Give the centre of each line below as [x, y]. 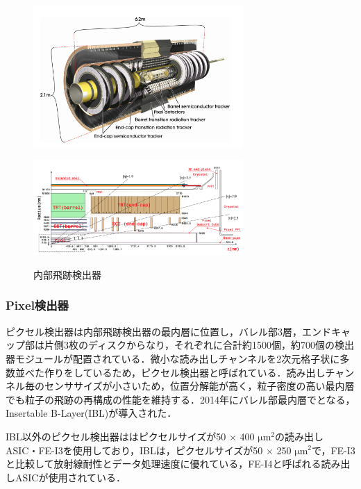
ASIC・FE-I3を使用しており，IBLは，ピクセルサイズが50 [134, 450]
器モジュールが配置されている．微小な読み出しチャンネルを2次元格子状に [173, 358]
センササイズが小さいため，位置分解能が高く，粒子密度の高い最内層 [199, 386]
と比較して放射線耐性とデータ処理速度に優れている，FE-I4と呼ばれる [163, 464]
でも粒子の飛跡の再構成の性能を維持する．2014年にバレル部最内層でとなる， [180, 399]
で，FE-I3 [334, 450]
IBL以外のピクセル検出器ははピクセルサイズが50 [116, 436]
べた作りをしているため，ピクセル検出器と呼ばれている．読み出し [175, 372]
